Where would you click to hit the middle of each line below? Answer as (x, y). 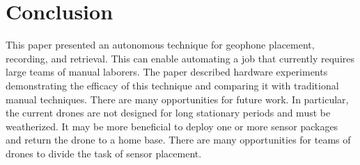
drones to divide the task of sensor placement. (104, 153)
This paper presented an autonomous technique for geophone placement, (160, 45)
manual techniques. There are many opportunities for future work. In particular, (177, 99)
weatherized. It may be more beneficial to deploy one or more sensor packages (172, 126)
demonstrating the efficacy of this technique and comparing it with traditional (172, 85)
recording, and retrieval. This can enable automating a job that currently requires (180, 58)
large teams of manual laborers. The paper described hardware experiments (167, 72)
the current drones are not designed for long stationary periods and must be (168, 113)
